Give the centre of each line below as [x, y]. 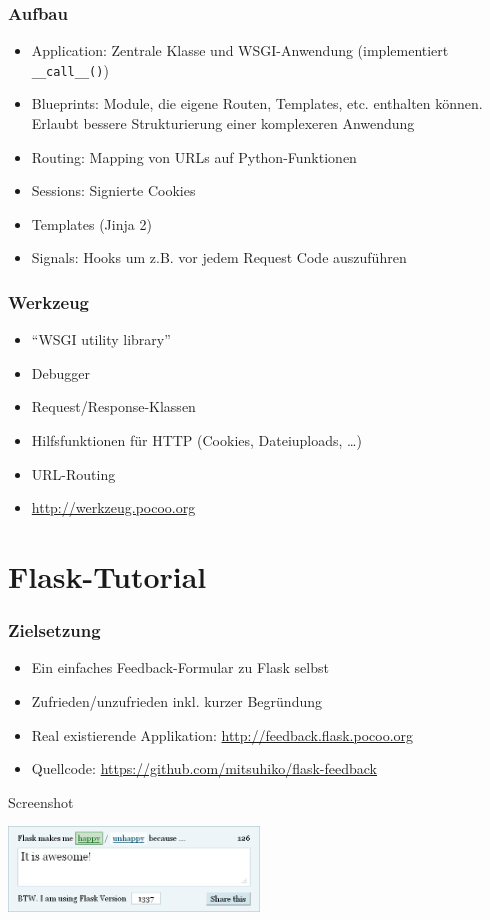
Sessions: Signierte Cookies [113, 190]
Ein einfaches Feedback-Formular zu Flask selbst [180, 667]
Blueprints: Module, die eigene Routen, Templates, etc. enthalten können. [257, 103]
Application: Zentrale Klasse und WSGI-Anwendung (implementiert [240, 50]
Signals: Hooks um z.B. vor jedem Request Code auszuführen [219, 257]
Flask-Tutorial [107, 576]
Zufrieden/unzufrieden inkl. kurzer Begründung [176, 701]
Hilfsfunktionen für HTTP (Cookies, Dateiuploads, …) [196, 440]
